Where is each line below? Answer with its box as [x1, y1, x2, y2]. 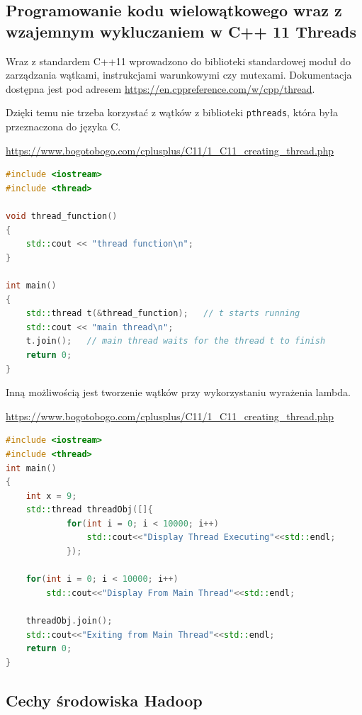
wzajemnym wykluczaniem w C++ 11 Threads [6, 20, 357, 42]
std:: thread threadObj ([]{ [26, 505, 153, 515]
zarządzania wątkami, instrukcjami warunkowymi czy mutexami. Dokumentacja [6, 67, 352, 82]
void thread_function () [6, 211, 118, 221]
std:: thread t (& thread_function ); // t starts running [26, 308, 300, 319]
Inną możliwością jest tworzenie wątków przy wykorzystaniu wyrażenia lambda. [6, 385, 351, 400]
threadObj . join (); [26, 616, 113, 626]
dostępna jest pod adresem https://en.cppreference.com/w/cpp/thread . [6, 81, 315, 96]
